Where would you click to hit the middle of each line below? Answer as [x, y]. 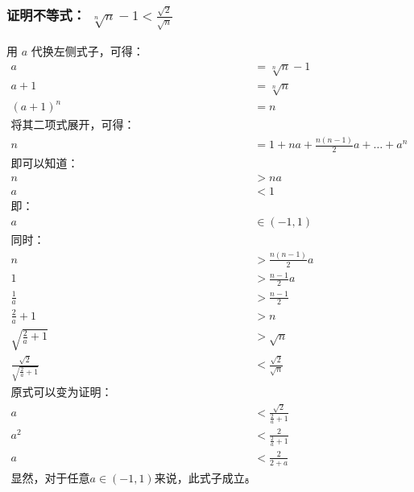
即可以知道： [45, 165]
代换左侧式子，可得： [87, 51]
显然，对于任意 [50, 479]
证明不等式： [46, 15]
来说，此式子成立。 [205, 479]
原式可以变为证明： [62, 393]
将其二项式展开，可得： [73, 126]
